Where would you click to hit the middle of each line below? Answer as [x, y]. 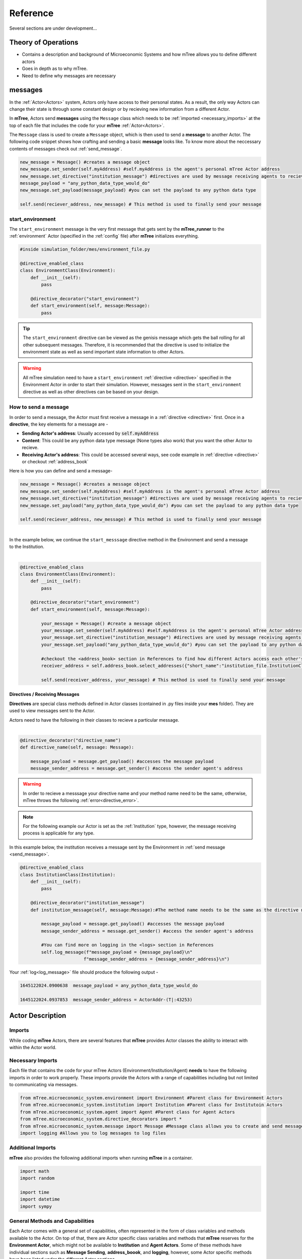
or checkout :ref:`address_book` [55, 462]
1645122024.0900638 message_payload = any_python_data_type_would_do [109, 986]
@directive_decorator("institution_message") [88, 903]
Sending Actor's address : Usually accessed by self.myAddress [90, 434]
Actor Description [38, 1016]
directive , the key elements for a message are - [59, 424]
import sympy [36, 1206]
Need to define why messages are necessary [69, 76]
